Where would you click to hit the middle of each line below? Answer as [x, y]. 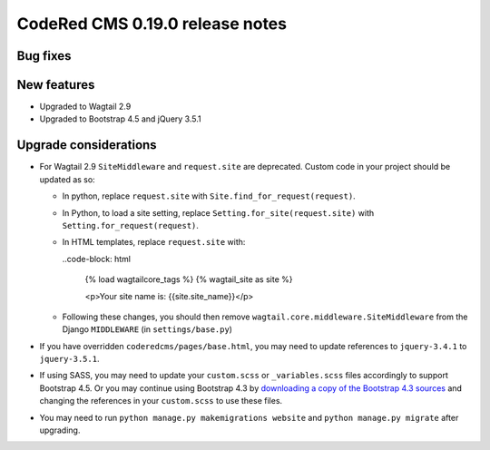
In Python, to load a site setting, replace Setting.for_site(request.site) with [218, 212]
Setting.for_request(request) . [131, 225]
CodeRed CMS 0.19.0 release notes [152, 24]
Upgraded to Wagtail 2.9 [85, 107]
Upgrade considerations [87, 145]
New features [56, 85]
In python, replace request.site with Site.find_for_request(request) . [209, 196]
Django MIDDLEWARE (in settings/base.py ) [147, 329]
